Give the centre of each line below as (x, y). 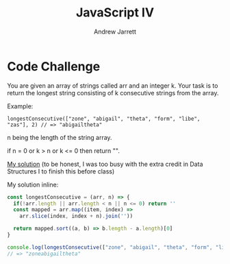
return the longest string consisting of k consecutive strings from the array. (113, 93)
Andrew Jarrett (115, 32)
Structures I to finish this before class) (61, 171)
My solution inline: (33, 184)
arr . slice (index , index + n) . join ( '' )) (76, 216)
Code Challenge (54, 66)
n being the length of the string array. (60, 137)
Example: (20, 106)
